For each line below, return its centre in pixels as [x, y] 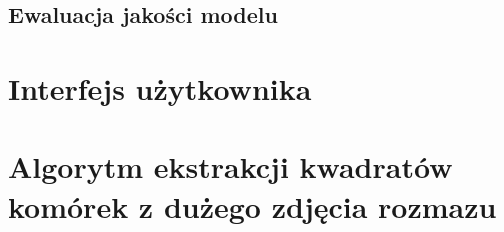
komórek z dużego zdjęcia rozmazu [252, 205]
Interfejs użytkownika [160, 87]
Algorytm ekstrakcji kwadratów [230, 166]
